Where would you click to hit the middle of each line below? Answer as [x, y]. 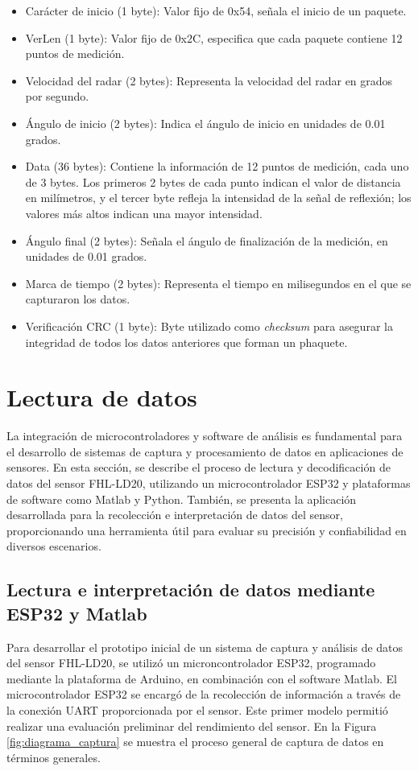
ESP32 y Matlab [77, 613]
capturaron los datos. [78, 299]
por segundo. [57, 96]
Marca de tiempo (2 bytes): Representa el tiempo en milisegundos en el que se [218, 283]
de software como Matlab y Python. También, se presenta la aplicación [182, 499]
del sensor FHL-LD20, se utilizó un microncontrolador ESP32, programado [191, 663]
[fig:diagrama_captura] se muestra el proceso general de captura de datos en [195, 742]
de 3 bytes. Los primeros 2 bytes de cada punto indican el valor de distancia [213, 181]
